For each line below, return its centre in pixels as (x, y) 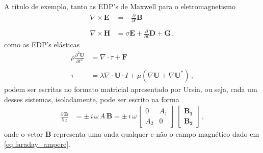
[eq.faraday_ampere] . (37, 144)
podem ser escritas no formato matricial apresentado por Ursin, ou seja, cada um (131, 89)
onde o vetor (24, 134)
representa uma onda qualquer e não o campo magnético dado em (156, 134)
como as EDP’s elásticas (42, 44)
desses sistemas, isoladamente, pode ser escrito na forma (92, 99)
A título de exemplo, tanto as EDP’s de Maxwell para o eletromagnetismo (120, 6)
